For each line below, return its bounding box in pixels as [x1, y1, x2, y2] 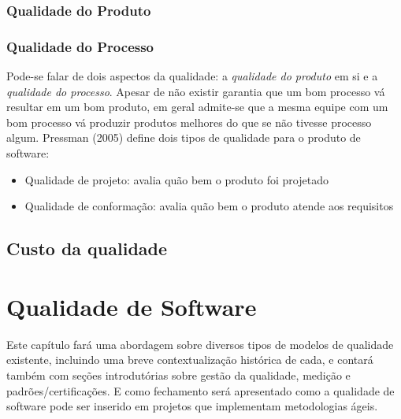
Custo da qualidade [6, 236, 168, 261]
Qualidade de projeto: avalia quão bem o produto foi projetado [24, 171, 329, 187]
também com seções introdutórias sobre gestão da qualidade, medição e [6, 366, 351, 383]
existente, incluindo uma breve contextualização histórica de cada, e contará [6, 351, 373, 368]
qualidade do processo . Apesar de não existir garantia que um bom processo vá [6, 83, 385, 99]
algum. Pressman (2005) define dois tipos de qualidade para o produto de [6, 129, 361, 146]
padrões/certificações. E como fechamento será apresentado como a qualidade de [6, 382, 395, 399]
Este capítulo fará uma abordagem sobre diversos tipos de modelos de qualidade [6, 336, 394, 352]
